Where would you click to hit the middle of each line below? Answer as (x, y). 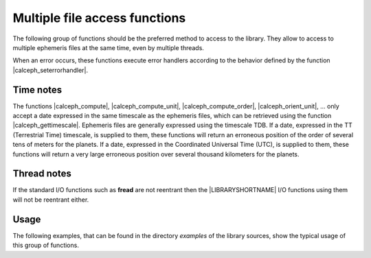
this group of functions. (46, 245)
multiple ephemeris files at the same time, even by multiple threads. (108, 47)
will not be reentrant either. (51, 200)
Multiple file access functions (99, 18)
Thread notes (42, 174)
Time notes (37, 90)
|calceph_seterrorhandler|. (50, 70)
